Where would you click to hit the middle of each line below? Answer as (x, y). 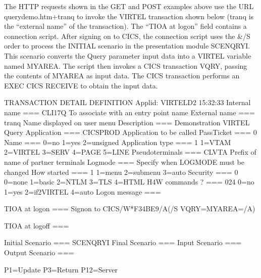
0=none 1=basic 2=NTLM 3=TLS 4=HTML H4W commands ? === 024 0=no (129, 182)
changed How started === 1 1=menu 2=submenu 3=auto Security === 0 (121, 172)
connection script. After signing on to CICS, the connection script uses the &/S (127, 36)
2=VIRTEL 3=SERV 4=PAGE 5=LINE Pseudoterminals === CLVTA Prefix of (130, 152)
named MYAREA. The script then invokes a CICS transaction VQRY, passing (126, 65)
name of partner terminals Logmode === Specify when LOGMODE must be (124, 161)
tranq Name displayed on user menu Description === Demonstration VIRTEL (127, 122)
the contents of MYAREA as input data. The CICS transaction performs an (122, 76)
